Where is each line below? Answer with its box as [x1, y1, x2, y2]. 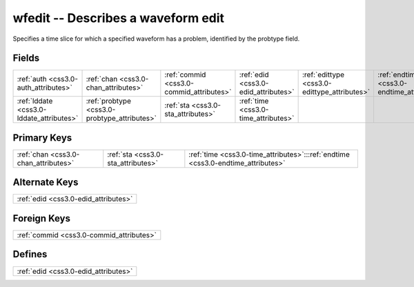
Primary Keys [12, 132, 72, 143]
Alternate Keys [12, 177, 79, 188]
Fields [12, 52, 40, 64]
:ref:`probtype [86, 97, 131, 106]
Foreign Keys [12, 212, 70, 224]
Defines [12, 248, 48, 260]
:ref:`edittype [302, 70, 345, 79]
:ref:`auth [17, 75, 48, 84]
